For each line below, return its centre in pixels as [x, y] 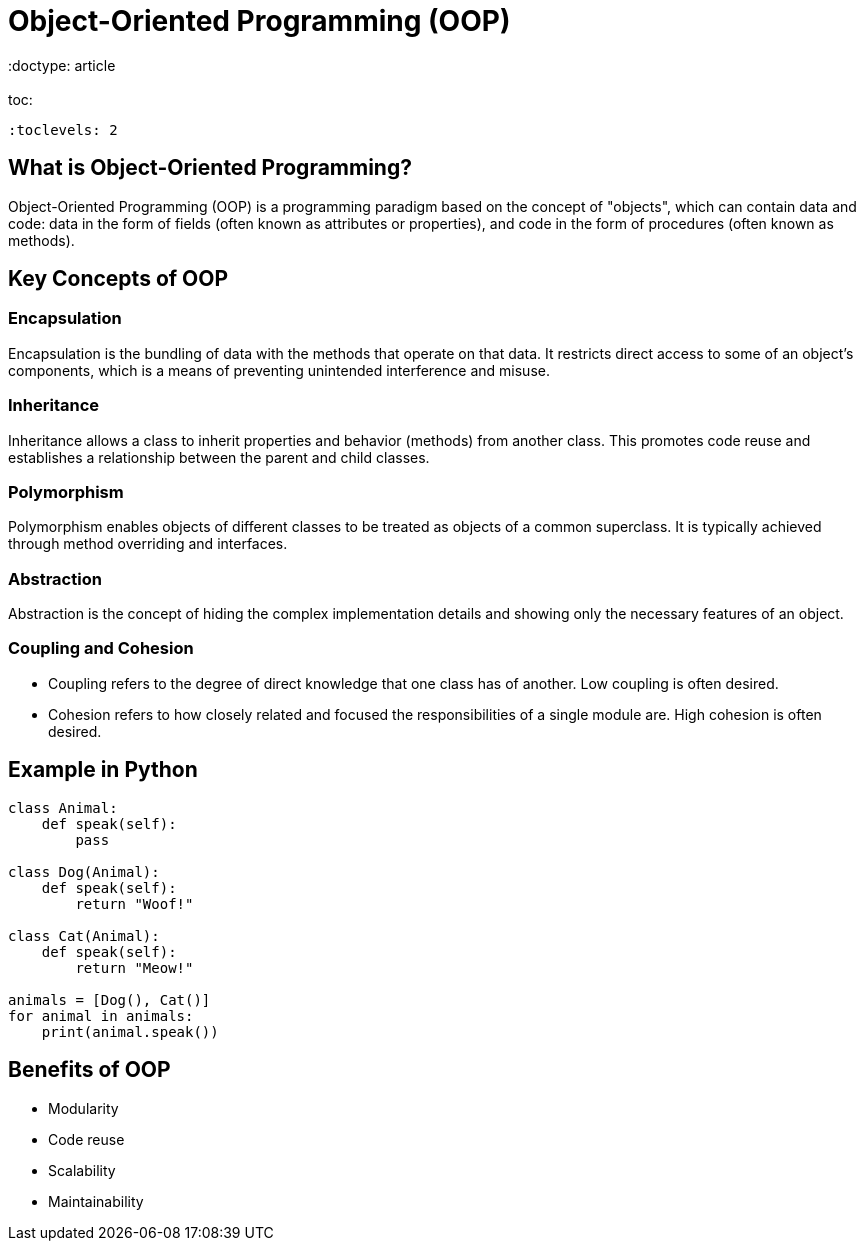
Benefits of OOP [89, 1070]
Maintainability [96, 1201]
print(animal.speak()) [130, 1031]
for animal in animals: [101, 1015]
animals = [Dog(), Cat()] [109, 999]
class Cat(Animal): [84, 935]
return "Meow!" [134, 967]
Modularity [83, 1108]
